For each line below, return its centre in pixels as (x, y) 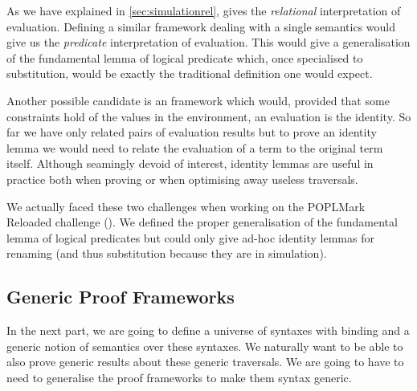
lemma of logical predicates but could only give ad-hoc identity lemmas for (190, 237)
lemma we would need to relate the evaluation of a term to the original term (195, 147)
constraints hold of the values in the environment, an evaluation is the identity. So (209, 116)
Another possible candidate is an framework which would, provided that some (198, 100)
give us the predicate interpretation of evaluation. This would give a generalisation (208, 42)
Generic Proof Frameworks (121, 297)
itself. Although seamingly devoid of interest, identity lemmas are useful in (190, 163)
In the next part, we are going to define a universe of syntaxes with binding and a (208, 330)
